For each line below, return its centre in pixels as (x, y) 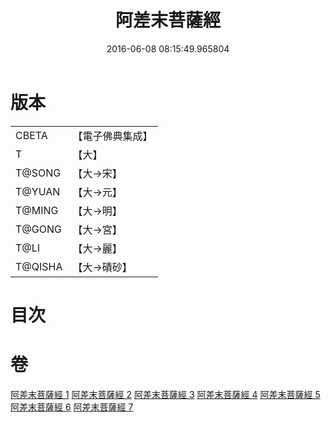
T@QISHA (39, 266)
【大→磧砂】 (102, 267)
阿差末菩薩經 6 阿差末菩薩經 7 (72, 407)
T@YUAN (38, 191)
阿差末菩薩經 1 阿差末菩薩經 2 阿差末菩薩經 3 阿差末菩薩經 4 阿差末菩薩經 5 (165, 394)
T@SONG (38, 173)
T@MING (37, 210)
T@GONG (38, 229)
